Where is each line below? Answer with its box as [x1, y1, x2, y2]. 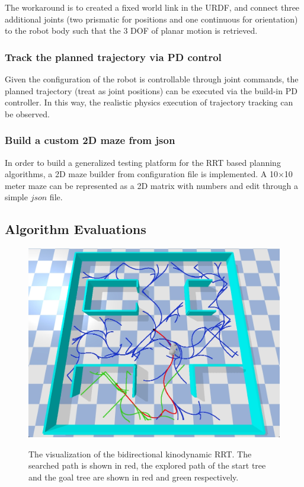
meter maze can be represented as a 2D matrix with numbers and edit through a [5, 179, 298, 191]
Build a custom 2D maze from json [5, 133, 175, 148]
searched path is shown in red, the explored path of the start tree [28, 459, 266, 472]
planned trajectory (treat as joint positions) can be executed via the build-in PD [5, 84, 297, 97]
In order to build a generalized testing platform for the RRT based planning [5, 156, 281, 168]
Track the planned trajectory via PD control [5, 49, 222, 64]
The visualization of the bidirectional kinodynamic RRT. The [28, 447, 252, 460]
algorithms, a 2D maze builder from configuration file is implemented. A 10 [5, 168, 278, 180]
